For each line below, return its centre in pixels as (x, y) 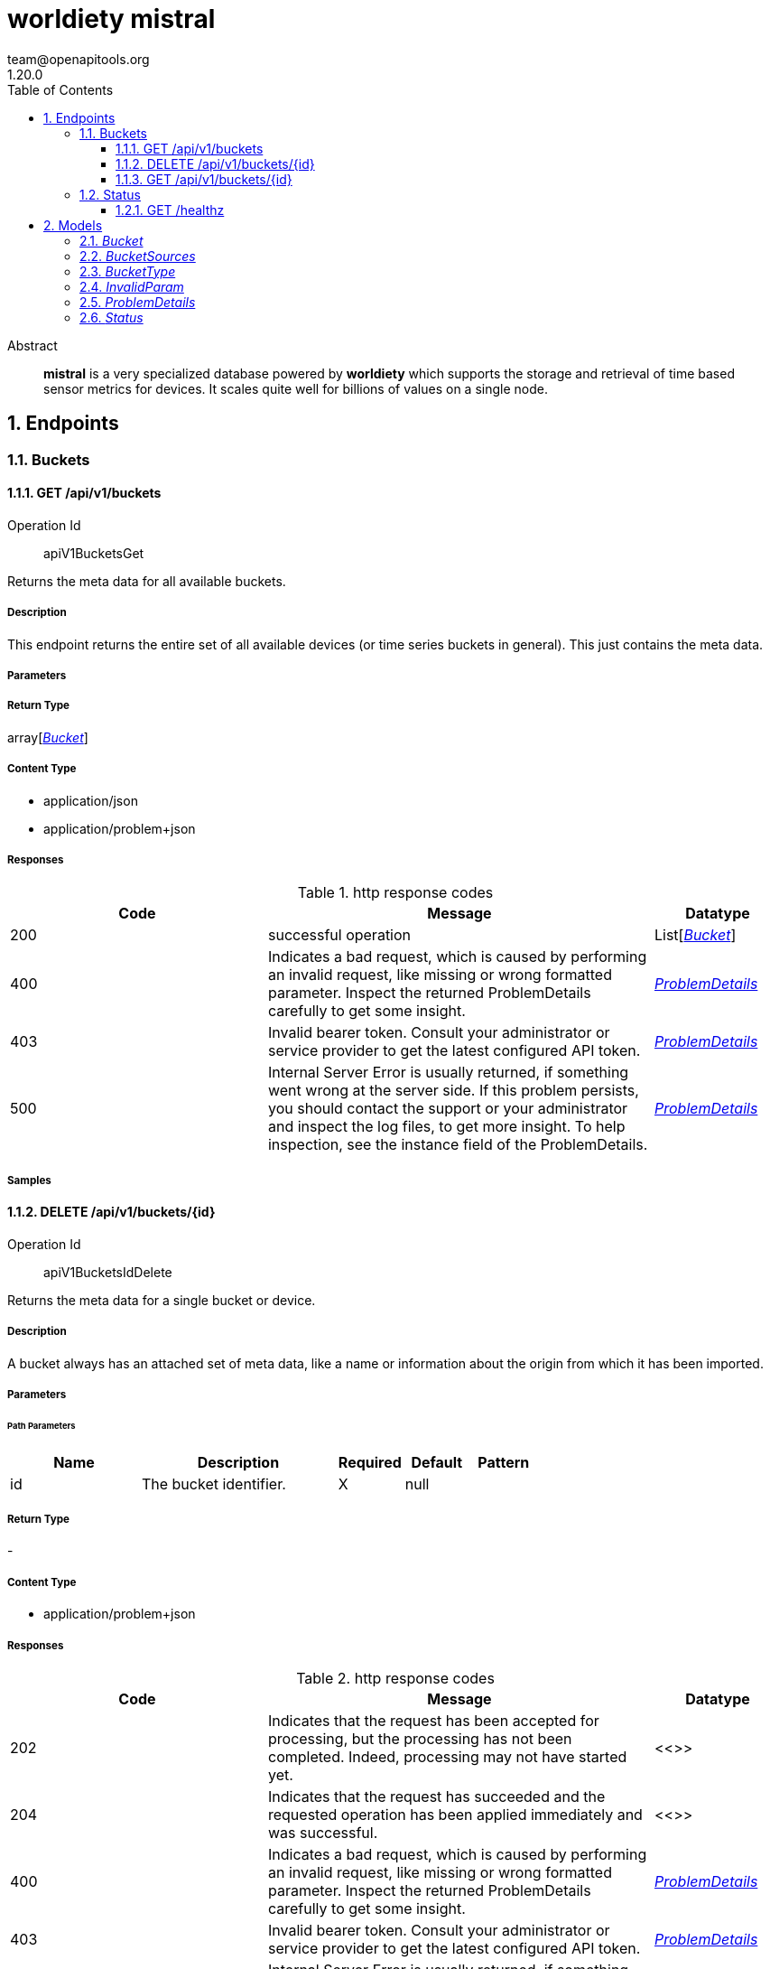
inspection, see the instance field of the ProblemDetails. (458, 1145)
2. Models (73, 225)
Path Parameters (42, 1425)
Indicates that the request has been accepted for (433, 1720)
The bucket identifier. (213, 1484)
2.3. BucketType (128, 271)
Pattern (504, 1462)
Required (370, 1462)
